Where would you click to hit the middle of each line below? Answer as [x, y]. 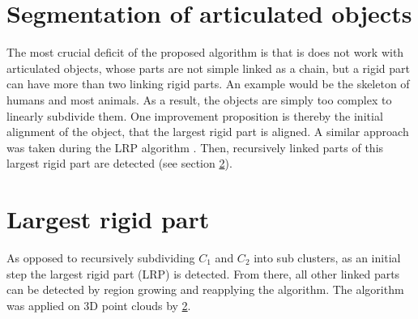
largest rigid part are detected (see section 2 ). [119, 163]
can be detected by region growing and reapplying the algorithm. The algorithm [205, 289]
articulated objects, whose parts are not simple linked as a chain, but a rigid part [208, 68]
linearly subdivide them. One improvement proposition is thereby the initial [195, 115]
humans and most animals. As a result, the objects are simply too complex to [199, 99]
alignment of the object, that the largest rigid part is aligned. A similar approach [208, 132]
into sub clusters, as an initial [327, 257]
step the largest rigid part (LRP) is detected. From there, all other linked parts [203, 273]
